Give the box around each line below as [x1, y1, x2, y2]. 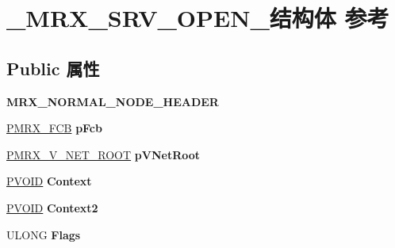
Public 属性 [6, 55, 100, 80]
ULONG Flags [6, 226, 81, 242]
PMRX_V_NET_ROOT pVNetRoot [6, 146, 201, 162]
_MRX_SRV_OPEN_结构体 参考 [6, 2, 389, 34]
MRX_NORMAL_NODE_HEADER [6, 93, 219, 109]
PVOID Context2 [6, 199, 98, 216]
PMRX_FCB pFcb [6, 120, 102, 136]
